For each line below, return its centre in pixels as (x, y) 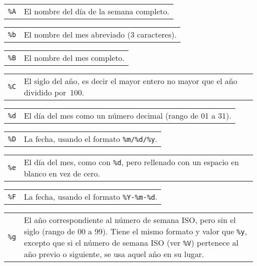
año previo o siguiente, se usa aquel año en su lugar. (114, 254)
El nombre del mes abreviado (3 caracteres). (100, 34)
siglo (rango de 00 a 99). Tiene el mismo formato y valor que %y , (135, 231)
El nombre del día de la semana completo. (97, 11)
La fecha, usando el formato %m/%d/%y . (91, 139)
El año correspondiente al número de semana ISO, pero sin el (130, 220)
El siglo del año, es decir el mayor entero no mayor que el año (131, 81)
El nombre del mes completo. (74, 58)
